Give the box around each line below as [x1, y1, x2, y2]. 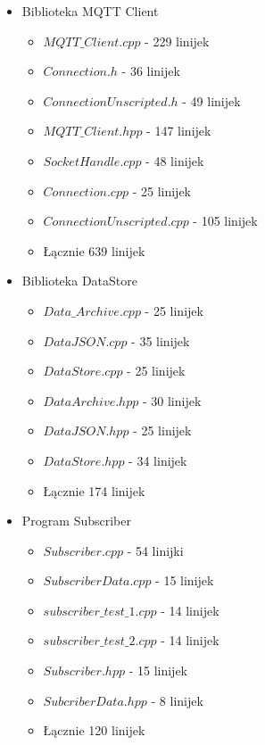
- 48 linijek [145, 151, 204, 170]
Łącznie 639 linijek [43, 241, 145, 260]
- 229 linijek [145, 31, 210, 50]
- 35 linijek [131, 331, 190, 350]
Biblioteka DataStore [21, 271, 137, 290]
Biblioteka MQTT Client [21, 2, 159, 20]
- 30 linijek [142, 391, 202, 410]
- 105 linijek [193, 211, 258, 230]
